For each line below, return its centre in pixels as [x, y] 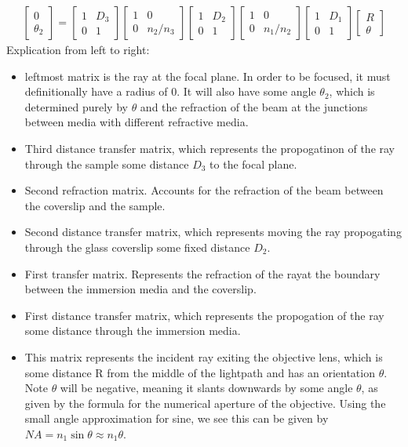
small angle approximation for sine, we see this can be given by [177, 418]
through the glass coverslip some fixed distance [137, 247]
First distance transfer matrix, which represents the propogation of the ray [204, 315]
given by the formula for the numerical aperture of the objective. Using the [205, 403]
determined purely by [76, 106]
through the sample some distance [107, 164]
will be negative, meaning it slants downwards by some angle [206, 388]
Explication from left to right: [78, 50]
